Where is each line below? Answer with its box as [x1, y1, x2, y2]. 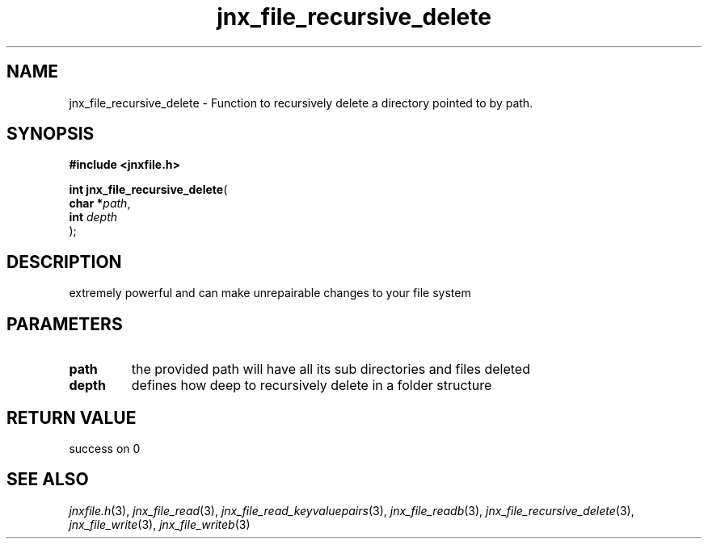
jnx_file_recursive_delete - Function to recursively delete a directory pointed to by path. [69, 95, 533, 110]
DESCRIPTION [6, 251, 122, 272]
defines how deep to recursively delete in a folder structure [131, 377, 492, 394]
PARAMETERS [6, 313, 123, 334]
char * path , [69, 196, 131, 211]
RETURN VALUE [6, 407, 137, 428]
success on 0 [69, 441, 141, 455]
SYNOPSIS [6, 124, 95, 145]
